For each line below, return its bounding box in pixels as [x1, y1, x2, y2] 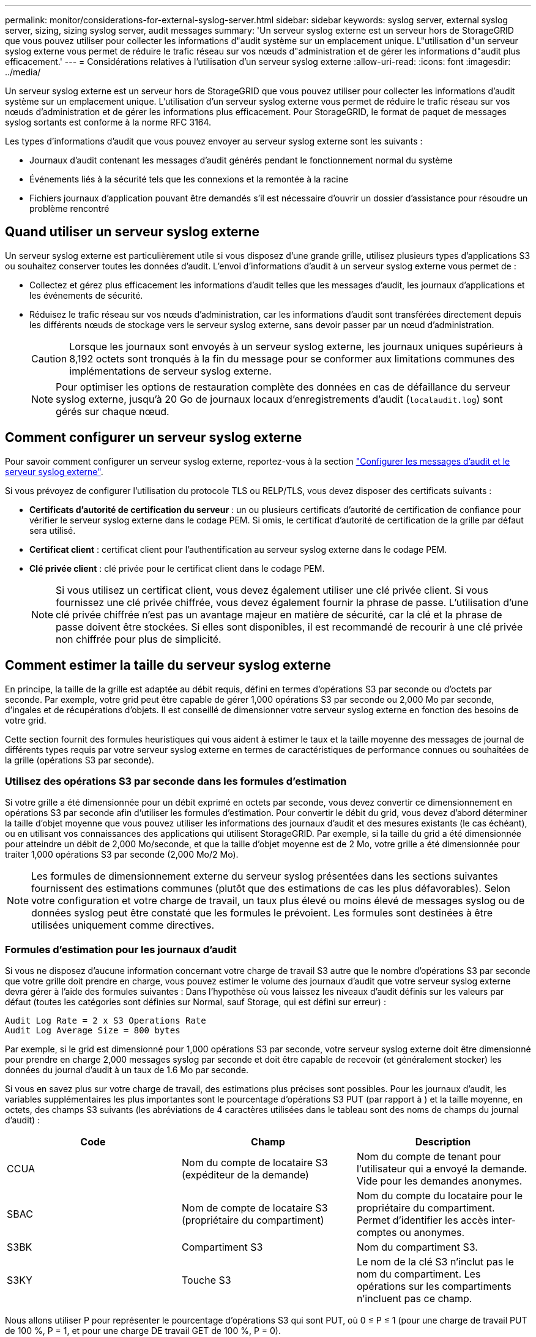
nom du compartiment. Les [356, 1268, 481, 1281]
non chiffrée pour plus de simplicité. [56, 632, 221, 645]
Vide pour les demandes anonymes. [356, 1175, 523, 1188]
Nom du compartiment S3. [356, 1241, 478, 1254]
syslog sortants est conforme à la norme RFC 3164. [5, 117, 212, 127]
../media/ [5, 67, 41, 77]
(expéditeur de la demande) [181, 1169, 309, 1182]
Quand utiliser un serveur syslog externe [5, 224, 259, 240]
